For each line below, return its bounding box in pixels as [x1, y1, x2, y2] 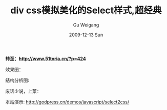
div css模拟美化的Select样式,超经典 [10, 5, 162, 16]
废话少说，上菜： [5, 88, 41, 94]
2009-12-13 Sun [69, 32, 103, 38]
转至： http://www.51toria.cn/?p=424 [5, 56, 86, 62]
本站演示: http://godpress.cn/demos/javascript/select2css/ [5, 99, 130, 105]
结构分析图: [5, 77, 30, 83]
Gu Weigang [73, 21, 99, 28]
